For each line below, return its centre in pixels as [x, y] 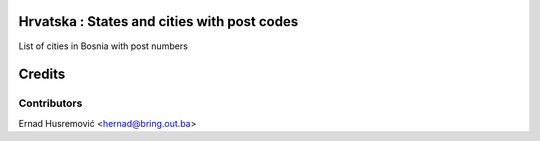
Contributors [50, 103]
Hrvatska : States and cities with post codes [158, 21]
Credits [42, 74]
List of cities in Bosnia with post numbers [103, 46]
